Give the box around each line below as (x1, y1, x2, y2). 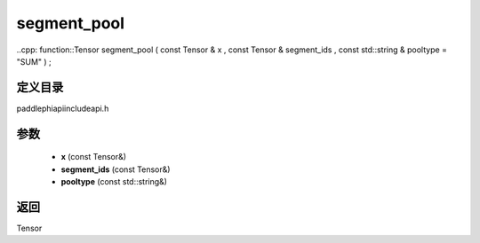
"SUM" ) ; (16, 56, 52, 67)
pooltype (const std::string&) (60, 176, 168, 187)
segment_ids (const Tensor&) (60, 164, 171, 175)
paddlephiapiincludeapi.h (16, 103, 109, 114)
